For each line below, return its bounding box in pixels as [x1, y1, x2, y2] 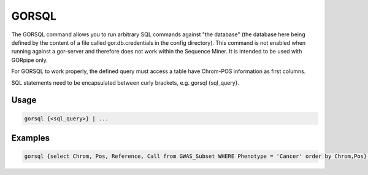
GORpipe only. [11, 56, 48, 64]
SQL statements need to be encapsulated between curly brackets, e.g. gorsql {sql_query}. [11, 79, 239, 86]
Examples [11, 133, 50, 143]
